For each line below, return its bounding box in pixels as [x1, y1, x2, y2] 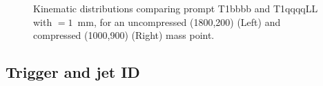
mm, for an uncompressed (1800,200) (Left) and [77, 14, 281, 29]
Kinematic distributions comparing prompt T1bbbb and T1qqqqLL [33, 1, 318, 16]
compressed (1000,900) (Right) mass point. [33, 28, 215, 42]
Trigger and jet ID [6, 61, 140, 83]
